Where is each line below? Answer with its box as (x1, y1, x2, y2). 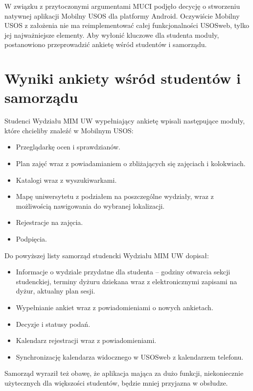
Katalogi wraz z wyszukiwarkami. (16, 174, 117, 185)
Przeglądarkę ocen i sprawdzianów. (16, 142, 120, 152)
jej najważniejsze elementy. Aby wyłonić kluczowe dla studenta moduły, (4, 29, 219, 40)
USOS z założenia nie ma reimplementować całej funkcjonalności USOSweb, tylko (4, 20, 249, 30)
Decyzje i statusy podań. (16, 318, 91, 329)
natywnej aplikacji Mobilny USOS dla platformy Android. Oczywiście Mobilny (4, 10, 240, 21)
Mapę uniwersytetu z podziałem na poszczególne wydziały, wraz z (16, 191, 214, 201)
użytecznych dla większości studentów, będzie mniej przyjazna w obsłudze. (4, 377, 228, 388)
